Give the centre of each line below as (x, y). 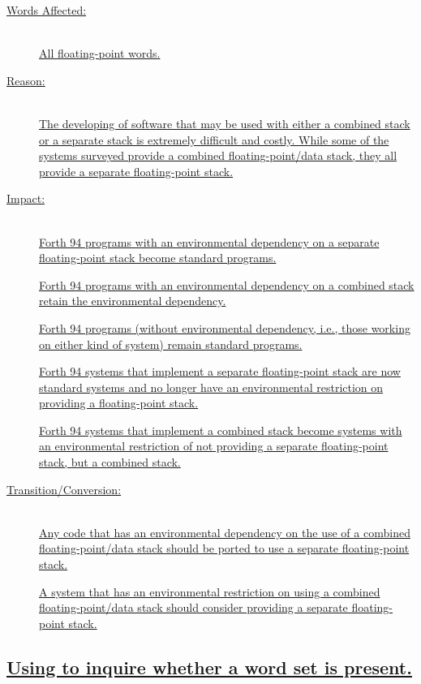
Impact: (26, 198)
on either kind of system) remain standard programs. (171, 344)
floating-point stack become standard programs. (158, 258)
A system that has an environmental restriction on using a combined (210, 591)
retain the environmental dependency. (133, 301)
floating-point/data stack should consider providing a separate (193, 607)
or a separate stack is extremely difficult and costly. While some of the (214, 139)
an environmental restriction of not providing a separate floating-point (214, 446)
